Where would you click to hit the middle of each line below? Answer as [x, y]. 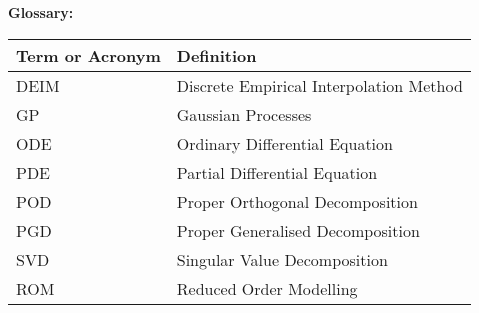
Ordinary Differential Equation [284, 143]
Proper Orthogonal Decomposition [297, 201]
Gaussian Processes [244, 114]
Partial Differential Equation [277, 172]
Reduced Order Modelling [267, 288]
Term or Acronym [88, 55]
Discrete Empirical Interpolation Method [319, 85]
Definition [216, 55]
